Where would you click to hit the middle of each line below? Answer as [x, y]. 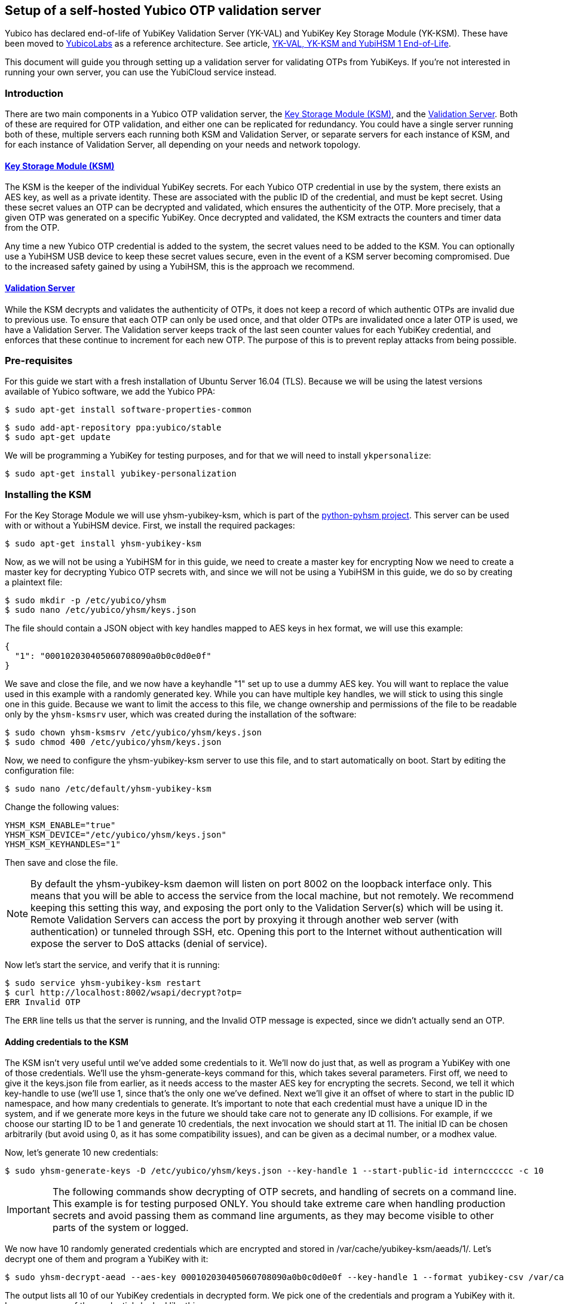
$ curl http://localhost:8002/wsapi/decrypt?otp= [123, 993]
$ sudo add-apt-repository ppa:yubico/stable [113, 428]
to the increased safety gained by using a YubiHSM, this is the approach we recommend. [180, 267]
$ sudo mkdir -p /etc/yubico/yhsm [85, 601]
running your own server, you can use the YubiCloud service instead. [141, 72]
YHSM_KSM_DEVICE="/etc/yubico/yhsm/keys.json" [116, 835]
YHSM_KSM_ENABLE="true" [60, 825]
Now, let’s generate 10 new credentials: [82, 1153]
